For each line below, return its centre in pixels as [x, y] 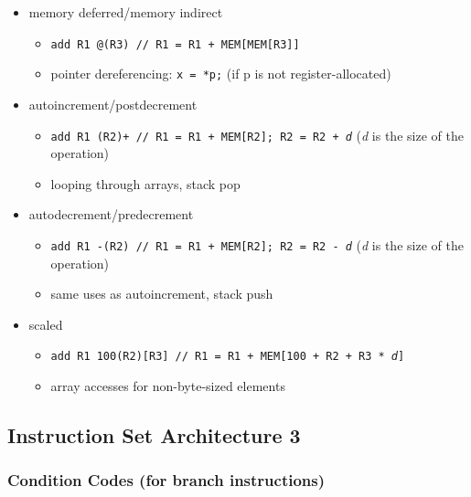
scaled [46, 324]
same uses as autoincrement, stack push [162, 294]
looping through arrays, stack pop [145, 183]
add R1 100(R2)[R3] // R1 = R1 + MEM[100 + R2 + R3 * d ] [228, 357]
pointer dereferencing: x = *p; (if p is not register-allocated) [221, 74]
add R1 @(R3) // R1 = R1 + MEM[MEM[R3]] [175, 44]
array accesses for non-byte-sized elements [168, 386]
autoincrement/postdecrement [113, 104]
